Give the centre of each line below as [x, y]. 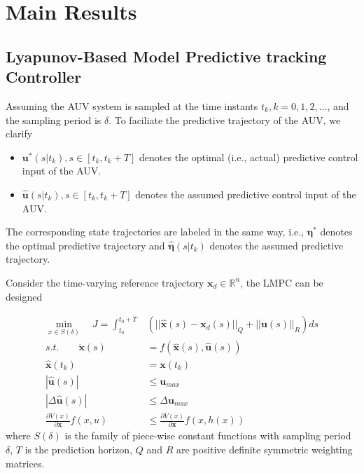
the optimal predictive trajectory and [85, 245]
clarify [19, 133]
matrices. [25, 463]
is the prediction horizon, [79, 449]
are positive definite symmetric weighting [264, 449]
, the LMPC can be [282, 282]
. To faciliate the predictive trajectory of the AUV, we [225, 119]
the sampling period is [54, 119]
